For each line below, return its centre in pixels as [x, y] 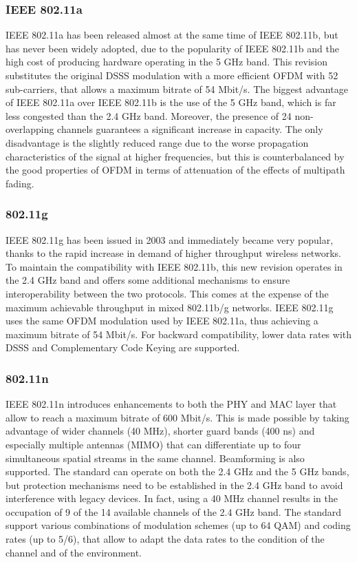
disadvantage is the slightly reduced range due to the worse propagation [157, 142]
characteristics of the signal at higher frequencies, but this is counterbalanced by [175, 156]
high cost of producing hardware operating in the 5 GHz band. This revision [167, 62]
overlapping [30, 129]
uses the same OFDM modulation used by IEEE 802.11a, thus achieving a [162, 321]
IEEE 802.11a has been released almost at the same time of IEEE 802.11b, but [172, 35]
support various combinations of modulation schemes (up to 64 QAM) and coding [178, 525]
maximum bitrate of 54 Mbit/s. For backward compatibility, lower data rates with [179, 334]
